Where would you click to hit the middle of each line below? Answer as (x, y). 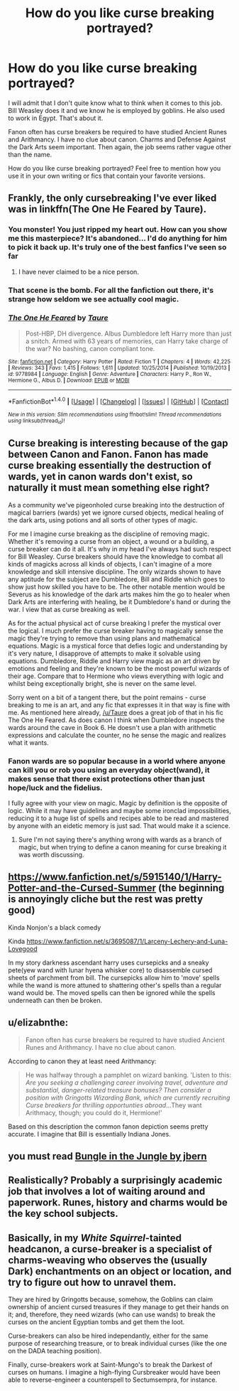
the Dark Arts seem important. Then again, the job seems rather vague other (120, 146)
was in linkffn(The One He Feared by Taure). (107, 209)
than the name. (30, 154)
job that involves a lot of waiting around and (107, 1192)
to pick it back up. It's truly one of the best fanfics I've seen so (117, 247)
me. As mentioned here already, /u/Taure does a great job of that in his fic (116, 712)
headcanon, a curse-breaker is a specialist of (110, 1249)
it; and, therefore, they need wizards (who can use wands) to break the (112, 1315)
